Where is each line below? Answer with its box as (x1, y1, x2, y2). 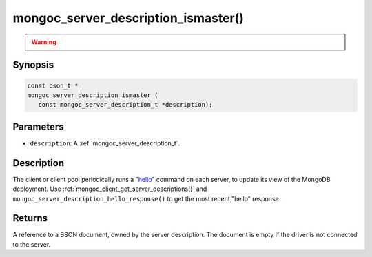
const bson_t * (27, 81, 79, 90)
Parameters (12, 121, 64, 132)
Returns (12, 212, 48, 224)
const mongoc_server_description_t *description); (38, 101, 213, 109)
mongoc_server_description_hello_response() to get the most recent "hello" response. (12, 194, 281, 203)
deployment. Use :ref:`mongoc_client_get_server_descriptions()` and (12, 185, 207, 193)
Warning (31, 38, 56, 46)
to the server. (12, 240, 51, 248)
